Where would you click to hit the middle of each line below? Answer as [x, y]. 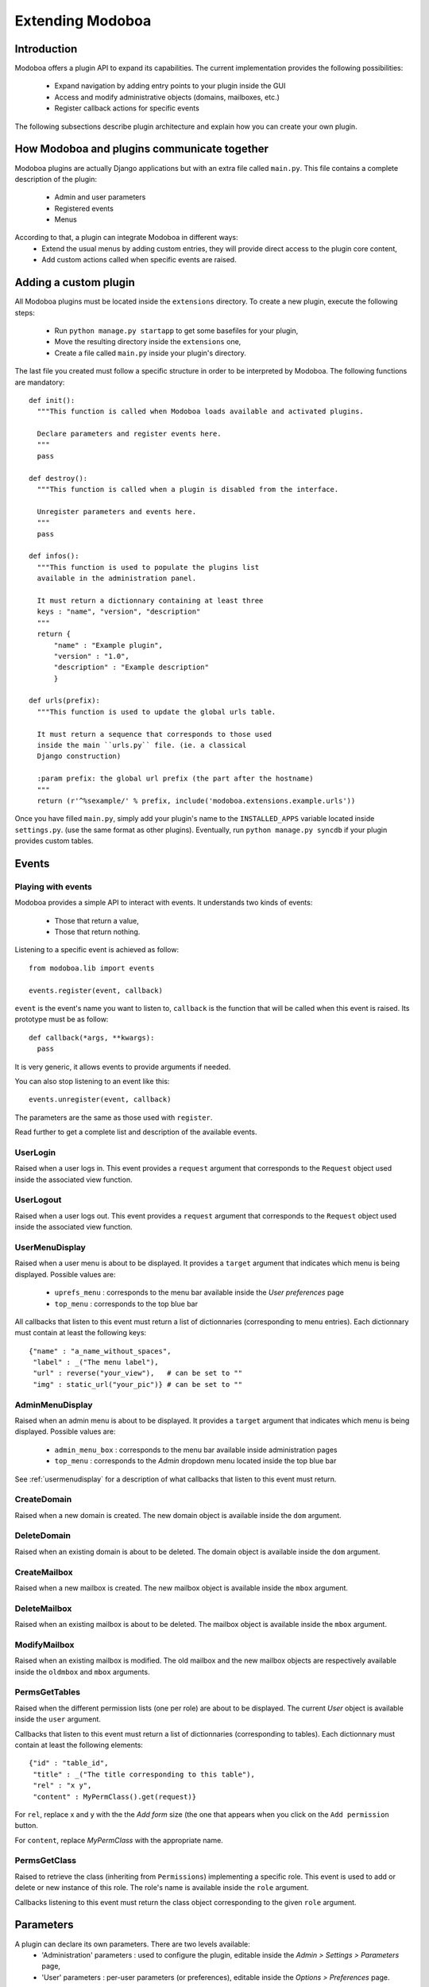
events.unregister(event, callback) [100, 1100]
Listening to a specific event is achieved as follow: [97, 950]
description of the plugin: [56, 179]
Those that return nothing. [97, 932]
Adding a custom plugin [75, 283]
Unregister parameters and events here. [117, 511]
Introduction [46, 49]
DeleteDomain [43, 1536]
